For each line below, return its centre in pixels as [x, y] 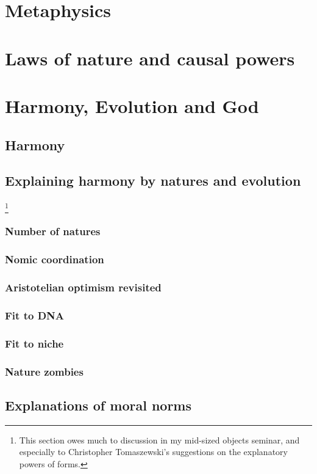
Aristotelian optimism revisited [83, 287]
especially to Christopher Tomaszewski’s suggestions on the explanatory [153, 452]
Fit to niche [34, 343]
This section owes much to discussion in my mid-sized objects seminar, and [159, 439]
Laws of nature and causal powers [150, 58]
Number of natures [53, 231]
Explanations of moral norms [98, 405]
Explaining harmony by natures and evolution [153, 180]
